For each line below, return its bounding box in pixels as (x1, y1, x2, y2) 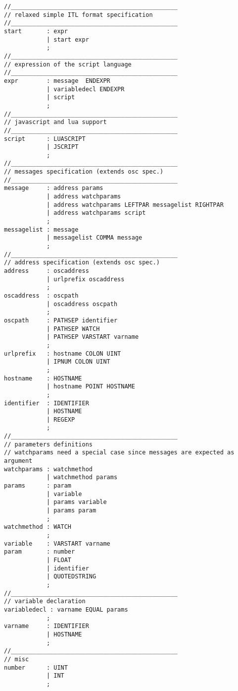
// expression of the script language (4, 61, 132, 68)
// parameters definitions (4, 440, 93, 448)
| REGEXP (46, 416, 75, 423)
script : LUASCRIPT (4, 135, 86, 142)
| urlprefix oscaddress (46, 275, 125, 283)
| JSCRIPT (46, 143, 79, 151)
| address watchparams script (46, 209, 146, 217)
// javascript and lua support (4, 119, 107, 126)
